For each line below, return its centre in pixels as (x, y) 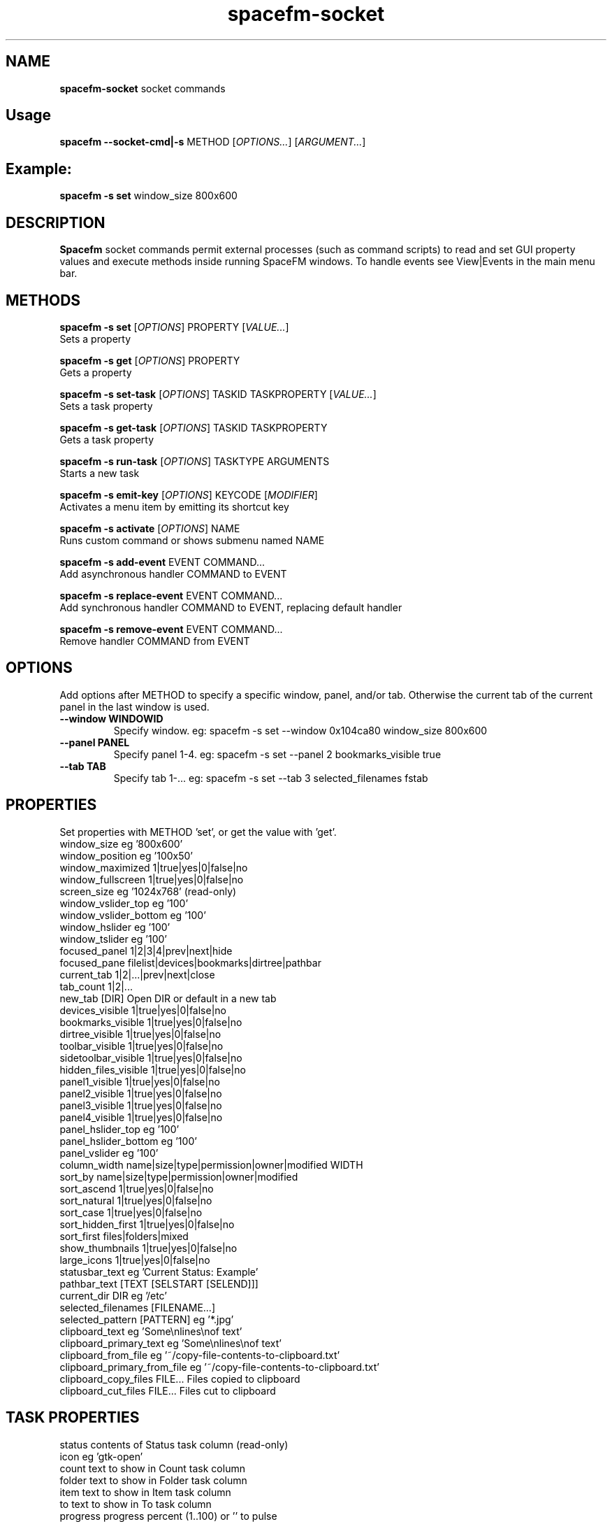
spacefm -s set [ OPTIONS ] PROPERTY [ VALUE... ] (174, 327)
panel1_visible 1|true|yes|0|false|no (140, 1081)
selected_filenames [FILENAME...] (138, 1307)
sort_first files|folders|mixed (124, 1236)
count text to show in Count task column (152, 1468)
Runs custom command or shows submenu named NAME (192, 540)
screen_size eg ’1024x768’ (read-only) (148, 891)
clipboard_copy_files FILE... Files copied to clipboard (180, 1379)
